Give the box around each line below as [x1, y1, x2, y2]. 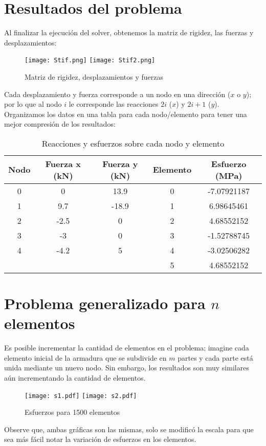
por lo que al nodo [4, 99, 62, 109]
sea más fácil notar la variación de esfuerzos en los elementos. [4, 434, 196, 444]
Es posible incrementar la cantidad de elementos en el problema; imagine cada [4, 342, 249, 353]
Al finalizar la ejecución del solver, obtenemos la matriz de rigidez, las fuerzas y [4, 27, 254, 38]
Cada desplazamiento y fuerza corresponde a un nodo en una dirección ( [4, 88, 231, 99]
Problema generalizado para [4, 293, 206, 314]
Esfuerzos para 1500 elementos [25, 407, 120, 417]
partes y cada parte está [178, 352, 253, 363]
